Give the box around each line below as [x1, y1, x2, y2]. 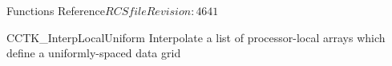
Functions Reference [6, 2, 106, 18]
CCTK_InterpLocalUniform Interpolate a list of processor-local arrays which [6, 29, 386, 45]
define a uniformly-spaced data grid [6, 45, 181, 61]
